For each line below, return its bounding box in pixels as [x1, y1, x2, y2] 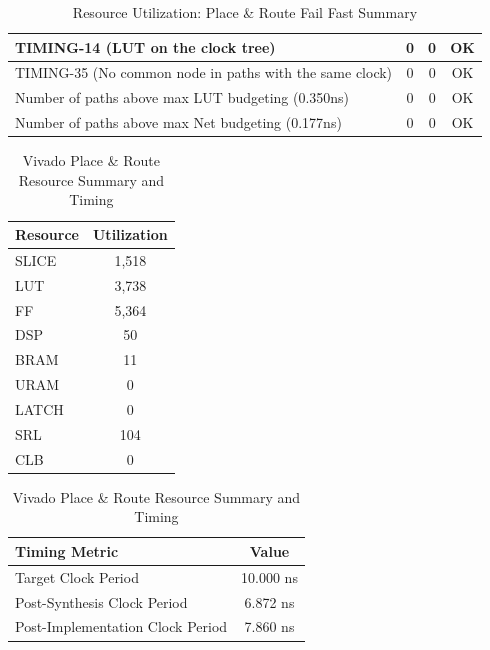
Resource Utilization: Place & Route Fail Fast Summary [72, 2, 418, 22]
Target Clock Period [15, 566, 139, 587]
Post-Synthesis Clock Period [15, 591, 188, 612]
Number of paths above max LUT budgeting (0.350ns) [15, 87, 350, 108]
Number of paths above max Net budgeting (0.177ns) [15, 112, 342, 133]
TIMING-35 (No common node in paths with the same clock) [15, 62, 393, 83]
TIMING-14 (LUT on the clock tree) [15, 36, 276, 57]
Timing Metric [15, 540, 119, 561]
